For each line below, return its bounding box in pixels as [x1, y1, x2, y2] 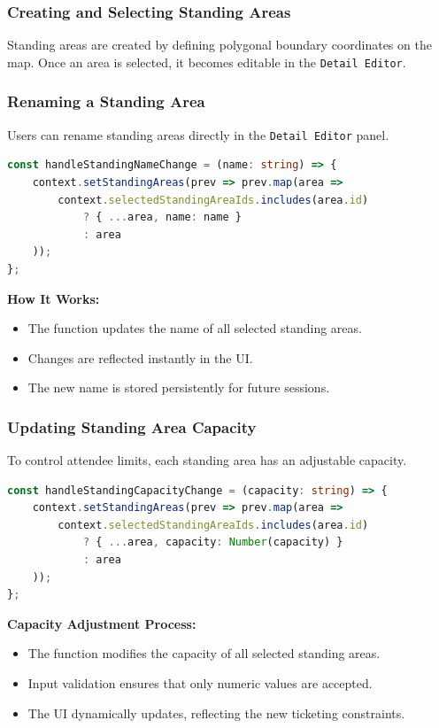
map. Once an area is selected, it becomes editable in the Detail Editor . [7, 52, 406, 71]
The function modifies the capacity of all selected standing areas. [27, 644, 381, 662]
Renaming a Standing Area [7, 90, 205, 112]
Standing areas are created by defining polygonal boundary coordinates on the [7, 35, 432, 54]
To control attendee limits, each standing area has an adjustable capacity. [7, 451, 407, 469]
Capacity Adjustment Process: [7, 614, 196, 632]
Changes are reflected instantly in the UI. [27, 348, 253, 367]
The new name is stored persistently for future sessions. [27, 378, 330, 397]
